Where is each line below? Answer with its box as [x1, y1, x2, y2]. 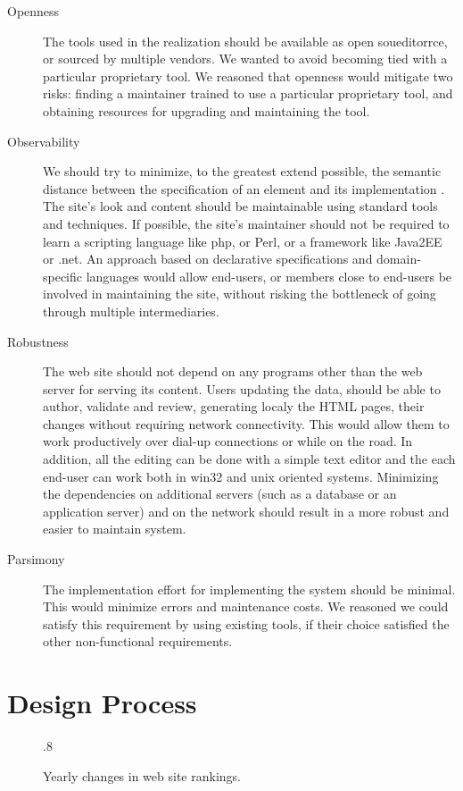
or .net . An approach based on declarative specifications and [43, 249, 373, 268]
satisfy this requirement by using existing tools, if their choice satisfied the [43, 614, 450, 633]
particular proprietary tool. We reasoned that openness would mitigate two [43, 66, 453, 85]
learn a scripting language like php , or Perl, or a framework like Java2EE [43, 231, 442, 250]
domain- [376, 249, 421, 268]
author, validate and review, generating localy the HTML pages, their [43, 397, 425, 416]
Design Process [7, 685, 197, 721]
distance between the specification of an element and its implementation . [43, 179, 445, 198]
